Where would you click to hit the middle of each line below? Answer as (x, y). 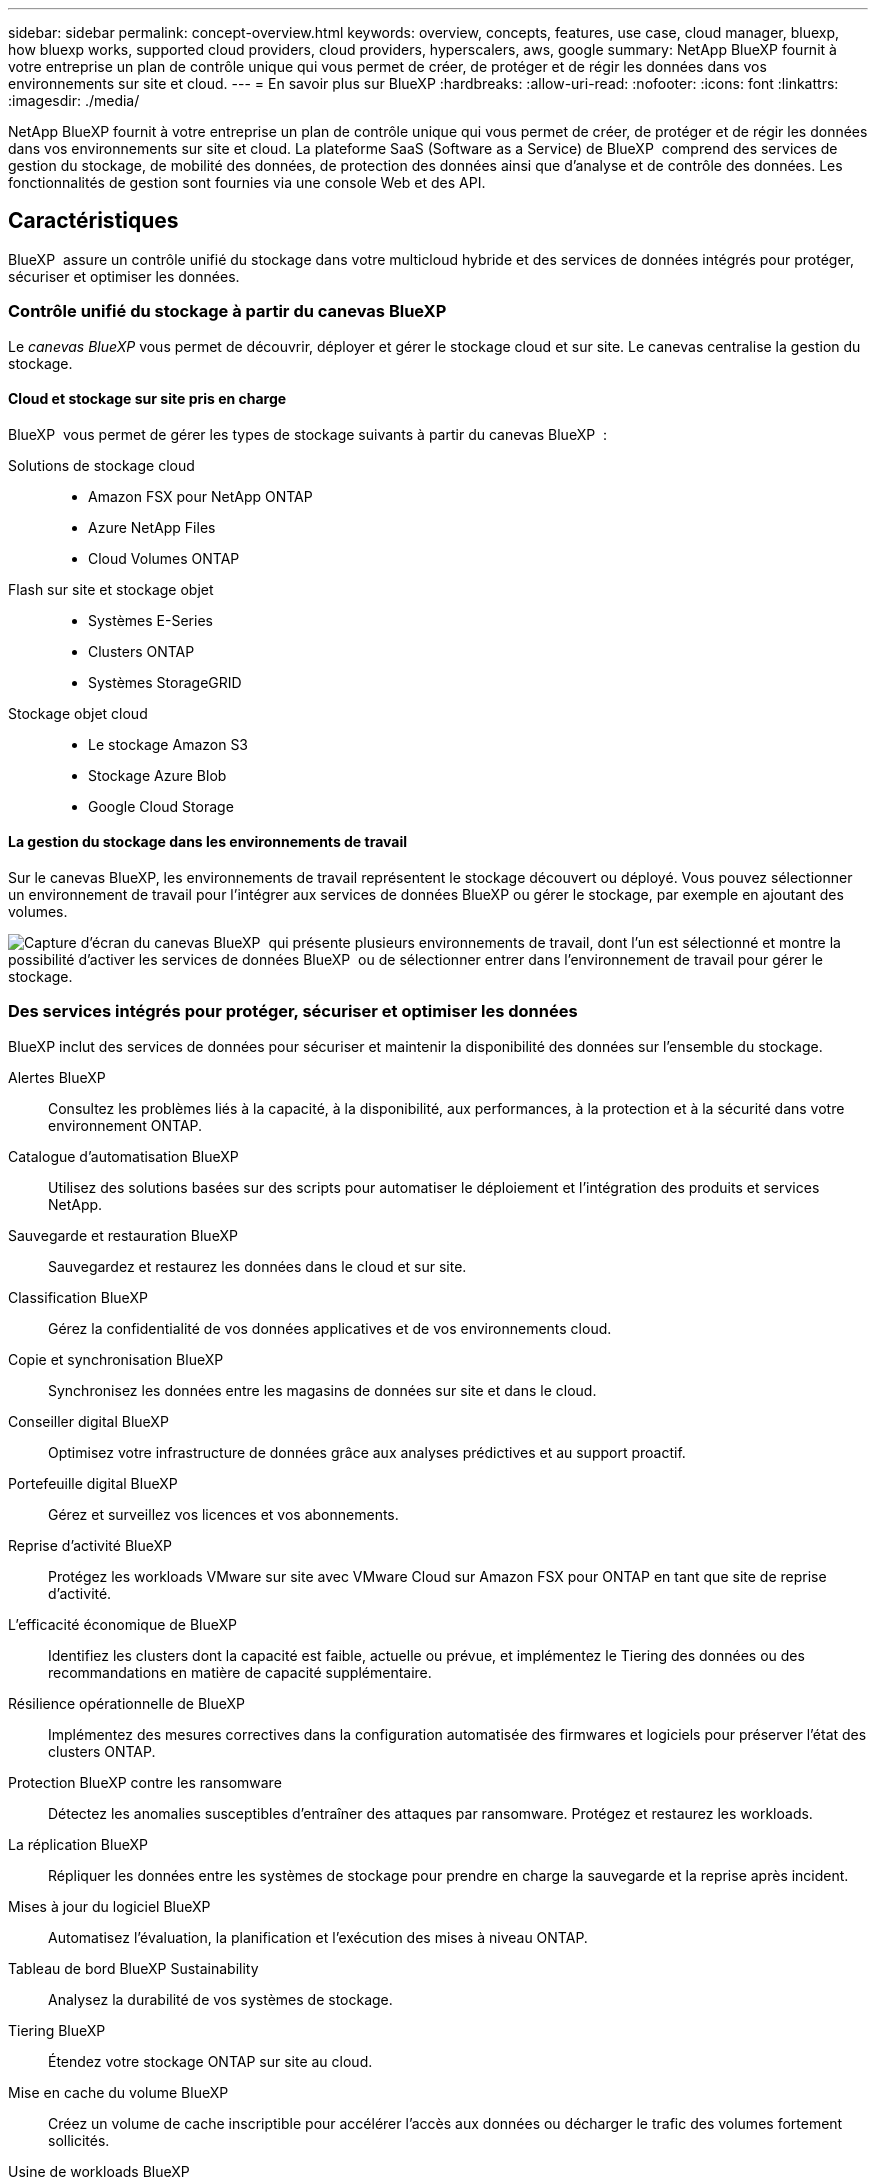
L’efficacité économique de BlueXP (123, 1624)
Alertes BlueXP (57, 1077)
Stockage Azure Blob (157, 775)
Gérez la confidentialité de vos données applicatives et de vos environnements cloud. (330, 1328)
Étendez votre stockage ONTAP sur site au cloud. (210, 2061)
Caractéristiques (93, 221)
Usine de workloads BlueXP (99, 2171)
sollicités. (79, 2140)
